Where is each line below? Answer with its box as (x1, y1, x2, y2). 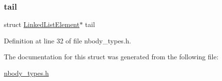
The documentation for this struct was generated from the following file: (4, 52, 219, 62)
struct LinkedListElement (4, 19, 79, 29)
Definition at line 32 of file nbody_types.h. (4, 35, 131, 45)
